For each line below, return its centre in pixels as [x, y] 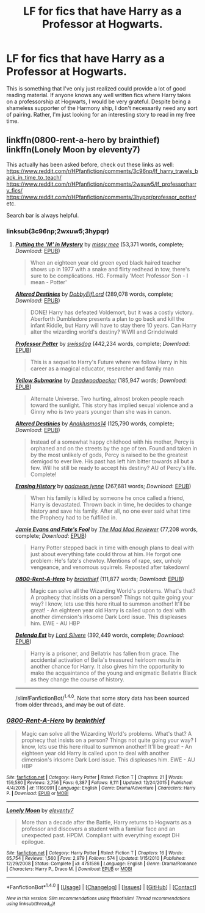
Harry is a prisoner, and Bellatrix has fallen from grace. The [105, 654]
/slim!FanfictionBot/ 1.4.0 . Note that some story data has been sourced [102, 698]
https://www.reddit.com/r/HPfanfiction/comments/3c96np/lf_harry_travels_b [102, 171]
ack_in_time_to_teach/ [34, 177]
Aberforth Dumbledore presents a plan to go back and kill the [107, 319]
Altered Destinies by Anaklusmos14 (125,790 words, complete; [95, 424]
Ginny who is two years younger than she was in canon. [101, 412]
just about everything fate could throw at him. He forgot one [106, 554]
